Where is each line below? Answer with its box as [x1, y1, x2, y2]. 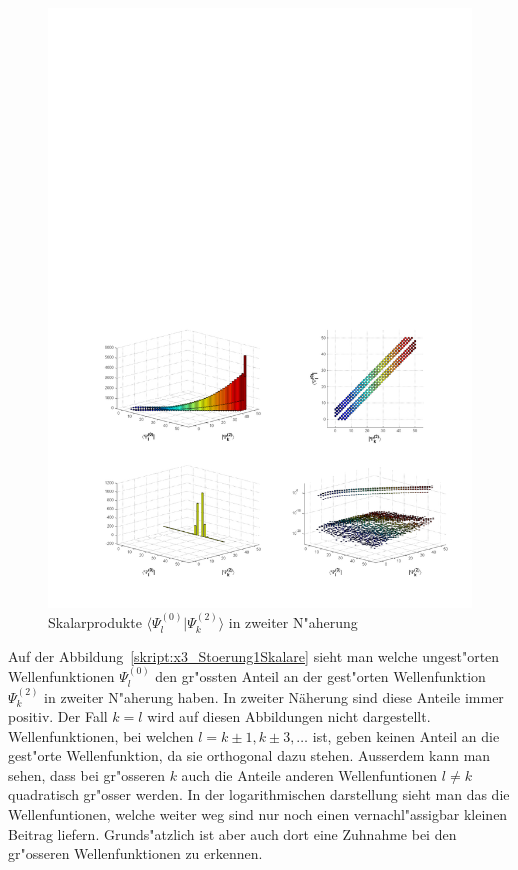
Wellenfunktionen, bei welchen [8, 725, 194, 746]
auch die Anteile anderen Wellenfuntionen [181, 764, 438, 785]
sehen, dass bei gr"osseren [8, 764, 165, 785]
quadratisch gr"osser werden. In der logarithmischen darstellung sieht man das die [8, 784, 510, 805]
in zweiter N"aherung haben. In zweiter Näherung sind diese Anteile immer [44, 686, 504, 707]
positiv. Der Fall [8, 706, 108, 727]
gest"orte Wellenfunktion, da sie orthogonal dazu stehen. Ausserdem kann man [8, 745, 491, 766]
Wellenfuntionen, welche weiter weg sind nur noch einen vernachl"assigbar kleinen [8, 804, 508, 825]
